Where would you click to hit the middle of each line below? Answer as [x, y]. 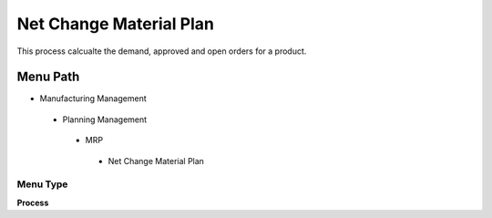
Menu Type [42, 184]
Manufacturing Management [93, 99]
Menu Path [48, 77]
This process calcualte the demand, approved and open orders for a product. [162, 51]
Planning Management [105, 119]
